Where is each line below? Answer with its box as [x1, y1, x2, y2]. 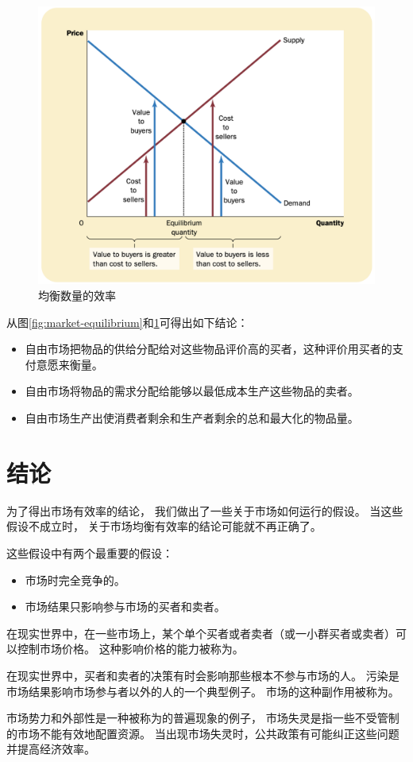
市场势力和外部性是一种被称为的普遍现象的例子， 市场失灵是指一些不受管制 [6, 710, 399, 726]
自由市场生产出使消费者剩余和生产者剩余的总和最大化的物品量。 [25, 410, 359, 426]
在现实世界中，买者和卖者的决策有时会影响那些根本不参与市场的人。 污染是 [6, 667, 399, 683]
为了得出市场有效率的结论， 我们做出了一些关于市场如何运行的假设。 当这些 [6, 502, 403, 519]
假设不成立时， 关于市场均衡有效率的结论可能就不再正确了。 [6, 518, 322, 535]
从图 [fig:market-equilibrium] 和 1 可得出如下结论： [6, 313, 249, 330]
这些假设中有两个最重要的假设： [6, 544, 173, 561]
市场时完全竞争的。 [25, 571, 125, 588]
